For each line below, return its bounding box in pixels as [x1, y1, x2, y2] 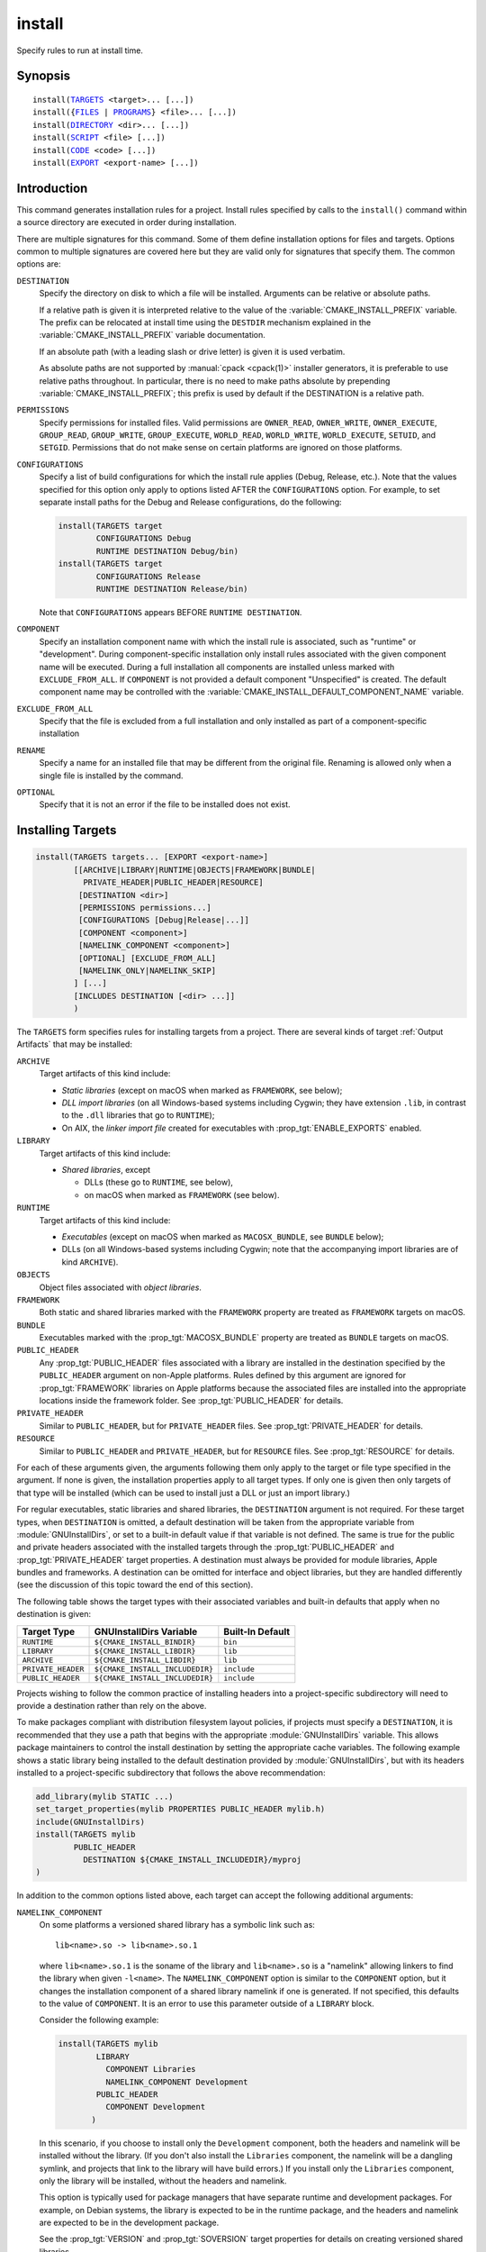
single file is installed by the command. [39, 770, 184, 781]
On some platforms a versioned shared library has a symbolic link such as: [39, 1920, 315, 1930]
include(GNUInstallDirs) [35, 1816, 146, 1827]
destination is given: [16, 1609, 92, 1620]
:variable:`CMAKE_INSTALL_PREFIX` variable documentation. [39, 330, 265, 341]
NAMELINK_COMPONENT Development [104, 2076, 248, 2087]
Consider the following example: [39, 2014, 159, 2026]
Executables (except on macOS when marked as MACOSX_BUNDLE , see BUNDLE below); [61, 1230, 384, 1242]
